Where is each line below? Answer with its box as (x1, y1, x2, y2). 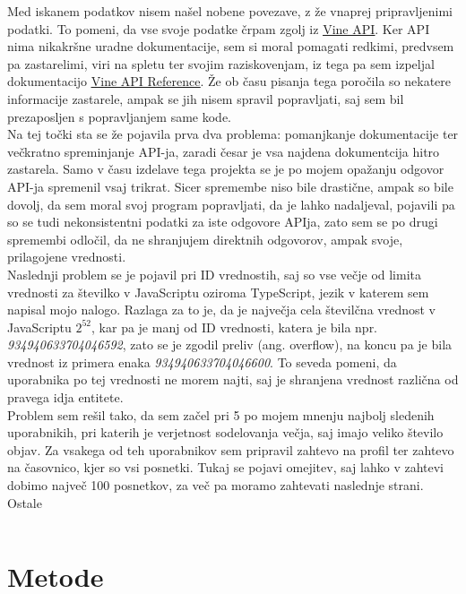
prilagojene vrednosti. (7, 247, 126, 266)
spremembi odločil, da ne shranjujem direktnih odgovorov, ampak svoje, (7, 229, 403, 248)
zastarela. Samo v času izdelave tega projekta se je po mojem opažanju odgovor (7, 159, 444, 178)
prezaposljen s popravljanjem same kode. (7, 107, 231, 125)
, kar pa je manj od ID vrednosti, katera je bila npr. (91, 317, 378, 336)
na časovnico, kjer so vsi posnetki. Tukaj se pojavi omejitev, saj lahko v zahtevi (7, 458, 444, 477)
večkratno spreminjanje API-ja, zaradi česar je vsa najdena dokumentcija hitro (7, 142, 440, 160)
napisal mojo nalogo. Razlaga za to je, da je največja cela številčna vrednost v (7, 300, 436, 319)
